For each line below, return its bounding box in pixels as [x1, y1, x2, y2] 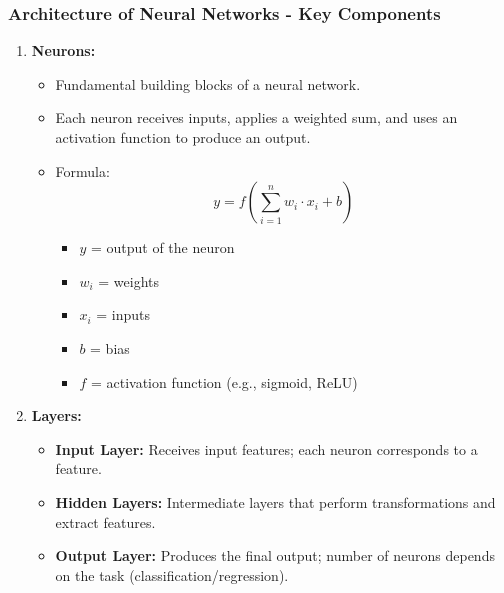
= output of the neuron [90, 237, 235, 258]
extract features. [55, 511, 156, 532]
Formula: [55, 160, 110, 181]
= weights [98, 270, 159, 291]
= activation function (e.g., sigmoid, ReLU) [90, 371, 358, 392]
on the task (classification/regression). [55, 564, 289, 585]
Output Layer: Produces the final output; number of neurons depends [55, 545, 495, 566]
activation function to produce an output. [55, 127, 311, 147]
